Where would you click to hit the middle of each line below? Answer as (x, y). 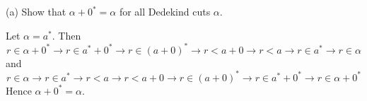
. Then (66, 35)
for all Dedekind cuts (165, 11)
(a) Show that (36, 11)
